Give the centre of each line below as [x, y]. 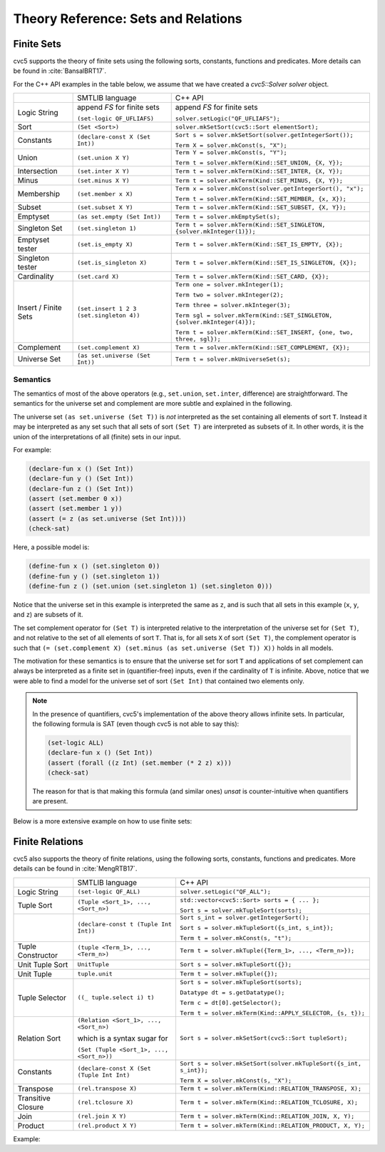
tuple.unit [95, 974]
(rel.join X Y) [102, 1117]
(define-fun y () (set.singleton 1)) [94, 576]
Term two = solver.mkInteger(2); [230, 295]
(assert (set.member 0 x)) [75, 499]
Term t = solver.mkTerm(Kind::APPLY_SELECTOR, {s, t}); [272, 1013]
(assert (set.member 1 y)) [75, 509]
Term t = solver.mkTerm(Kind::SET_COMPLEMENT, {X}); [262, 347]
